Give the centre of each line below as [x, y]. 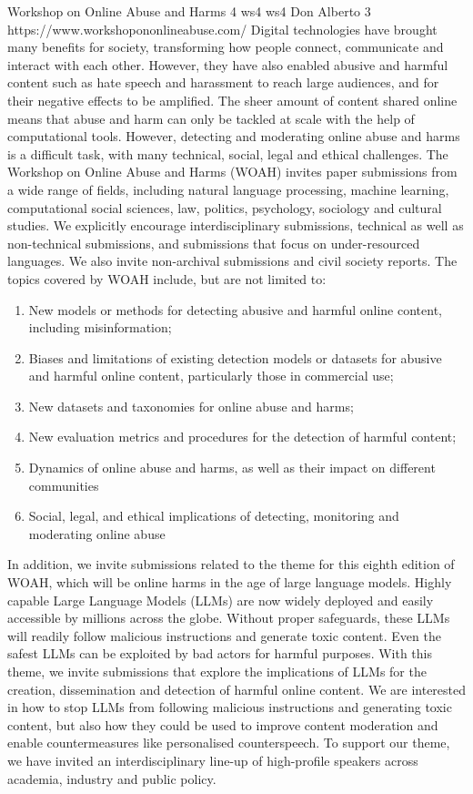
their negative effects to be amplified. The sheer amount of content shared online [232, 100]
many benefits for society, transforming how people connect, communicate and [226, 47]
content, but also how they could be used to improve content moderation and [223, 724]
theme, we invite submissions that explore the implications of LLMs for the [217, 671]
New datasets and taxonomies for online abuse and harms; [191, 406]
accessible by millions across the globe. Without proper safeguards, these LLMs [229, 618]
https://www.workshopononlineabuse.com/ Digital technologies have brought [222, 29]
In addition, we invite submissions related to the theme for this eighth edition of [231, 564]
